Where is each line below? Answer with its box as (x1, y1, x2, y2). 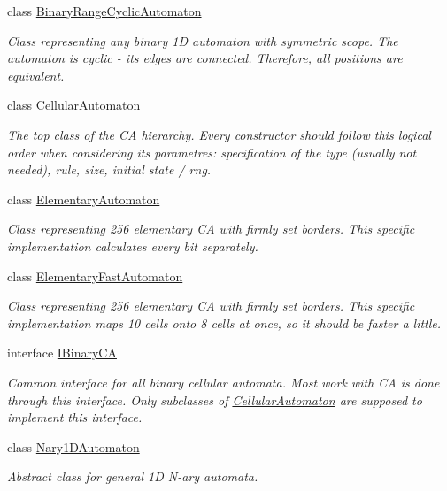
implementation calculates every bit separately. (7, 236, 258, 255)
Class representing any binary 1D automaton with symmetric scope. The (7, 31, 398, 50)
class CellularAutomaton (7, 96, 141, 114)
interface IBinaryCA (7, 343, 117, 362)
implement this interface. (7, 408, 143, 426)
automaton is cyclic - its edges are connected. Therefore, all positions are (7, 49, 403, 67)
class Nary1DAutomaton (7, 437, 140, 456)
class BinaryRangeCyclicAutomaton (7, 2, 202, 19)
